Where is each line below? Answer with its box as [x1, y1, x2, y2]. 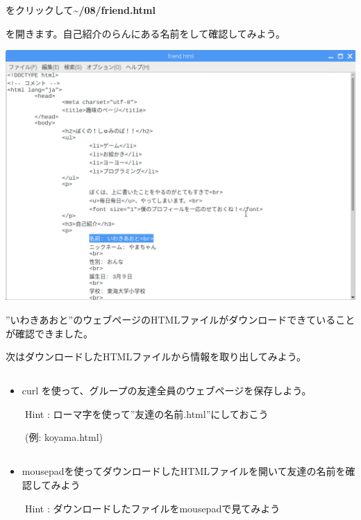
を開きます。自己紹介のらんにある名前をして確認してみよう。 [6, 26, 285, 40]
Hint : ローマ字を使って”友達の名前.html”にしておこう [24, 406, 269, 421]
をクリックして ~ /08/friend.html [6, 3, 156, 17]
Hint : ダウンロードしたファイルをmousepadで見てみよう [24, 501, 280, 515]
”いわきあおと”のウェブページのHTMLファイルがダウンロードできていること [6, 312, 355, 327]
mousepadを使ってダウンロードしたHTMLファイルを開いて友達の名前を [22, 464, 346, 478]
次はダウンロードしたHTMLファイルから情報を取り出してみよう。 [6, 349, 306, 364]
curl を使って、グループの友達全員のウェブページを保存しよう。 [22, 383, 312, 398]
